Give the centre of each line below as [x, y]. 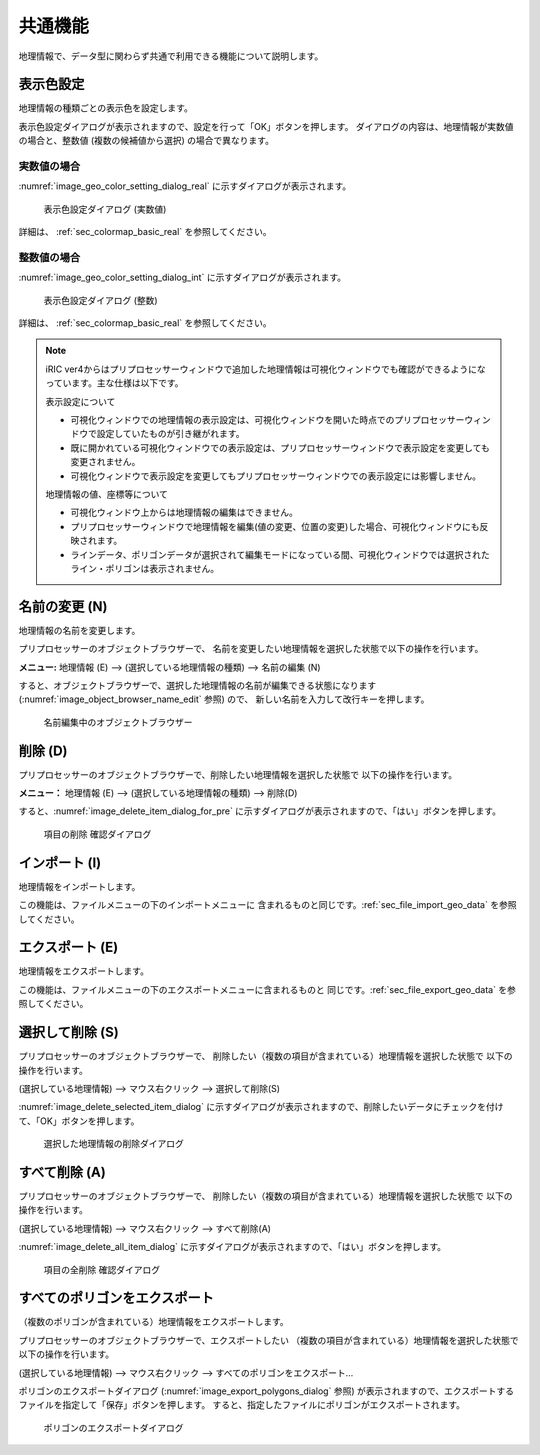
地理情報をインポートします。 [79, 886]
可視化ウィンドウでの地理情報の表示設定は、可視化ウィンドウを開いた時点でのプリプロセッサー [267, 420]
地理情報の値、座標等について [107, 494]
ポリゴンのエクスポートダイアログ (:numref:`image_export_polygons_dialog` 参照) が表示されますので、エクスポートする [266, 1391]
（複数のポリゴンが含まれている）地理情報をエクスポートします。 [153, 1322]
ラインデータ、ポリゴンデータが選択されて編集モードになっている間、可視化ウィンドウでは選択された [280, 554]
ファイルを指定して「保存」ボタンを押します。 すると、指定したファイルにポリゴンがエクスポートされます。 [241, 1405]
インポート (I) [60, 862]
